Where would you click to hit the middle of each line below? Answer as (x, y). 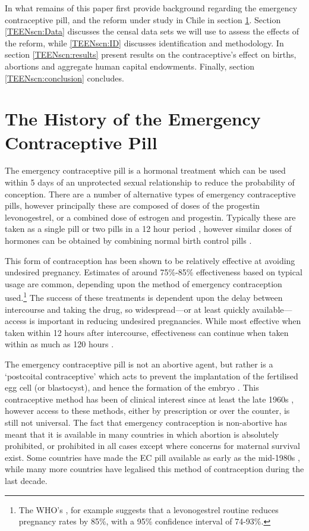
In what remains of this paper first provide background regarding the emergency (151, 8)
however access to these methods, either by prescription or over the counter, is (147, 411)
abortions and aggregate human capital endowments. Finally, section (130, 66)
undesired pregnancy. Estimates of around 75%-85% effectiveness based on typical (154, 272)
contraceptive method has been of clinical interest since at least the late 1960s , (149, 399)
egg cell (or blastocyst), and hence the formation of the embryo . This (132, 387)
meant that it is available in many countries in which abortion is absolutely (142, 434)
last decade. (26, 480)
